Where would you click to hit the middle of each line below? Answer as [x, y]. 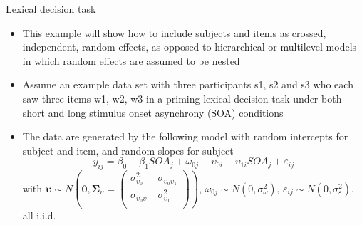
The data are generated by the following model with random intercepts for [185, 136]
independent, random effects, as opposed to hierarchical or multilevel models [190, 47]
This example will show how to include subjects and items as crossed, [174, 32]
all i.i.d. [39, 215]
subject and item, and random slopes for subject [128, 150]
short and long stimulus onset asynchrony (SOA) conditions [153, 112]
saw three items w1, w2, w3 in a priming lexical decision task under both [182, 98]
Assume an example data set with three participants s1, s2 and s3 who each [188, 84]
